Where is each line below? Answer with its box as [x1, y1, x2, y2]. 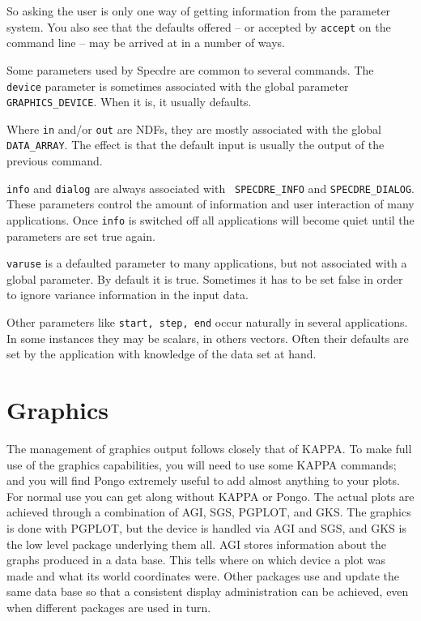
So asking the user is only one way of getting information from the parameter [6, 2, 391, 19]
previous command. [6, 152, 103, 169]
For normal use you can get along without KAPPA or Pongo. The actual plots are [6, 487, 415, 504]
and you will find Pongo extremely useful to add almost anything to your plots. [6, 472, 400, 489]
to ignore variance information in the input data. [6, 286, 249, 303]
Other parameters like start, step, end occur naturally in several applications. [6, 314, 408, 331]
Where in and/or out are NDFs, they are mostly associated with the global [6, 120, 381, 137]
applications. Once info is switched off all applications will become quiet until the [6, 211, 415, 228]
